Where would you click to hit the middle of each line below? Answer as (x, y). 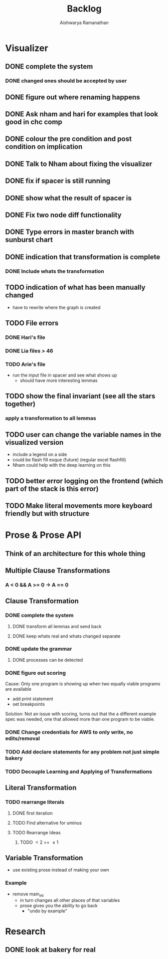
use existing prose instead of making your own (61, 870)
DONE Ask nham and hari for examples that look (82, 114)
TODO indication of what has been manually (75, 287)
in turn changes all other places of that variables (70, 900)
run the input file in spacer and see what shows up (65, 375)
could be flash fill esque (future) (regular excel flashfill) (69, 460)
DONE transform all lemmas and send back (57, 626)
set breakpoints (29, 704)
